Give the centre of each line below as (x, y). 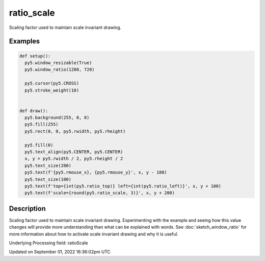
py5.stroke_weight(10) (52, 90)
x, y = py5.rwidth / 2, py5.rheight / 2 (74, 159)
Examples (25, 41)
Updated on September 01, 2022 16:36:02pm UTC (60, 252)
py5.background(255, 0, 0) (57, 118)
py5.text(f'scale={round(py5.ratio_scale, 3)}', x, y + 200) (100, 193)
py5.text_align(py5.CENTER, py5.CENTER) (74, 152)
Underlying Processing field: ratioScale (49, 243)
